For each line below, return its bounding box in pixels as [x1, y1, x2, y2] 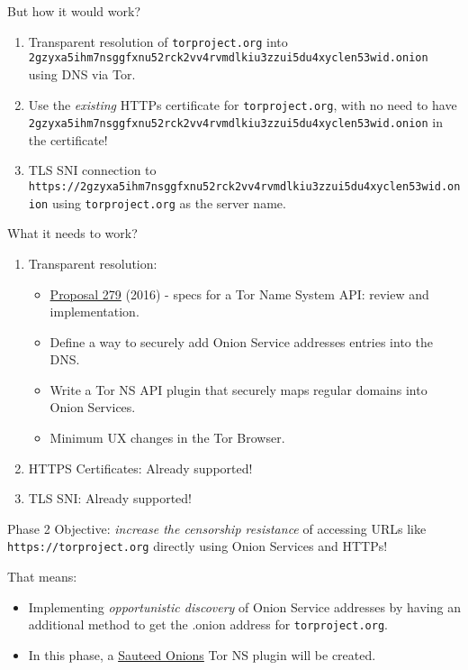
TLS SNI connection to [28, 161, 157, 179]
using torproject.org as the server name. [51, 193, 286, 212]
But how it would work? [7, 2, 141, 20]
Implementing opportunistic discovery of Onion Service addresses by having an [28, 597, 461, 616]
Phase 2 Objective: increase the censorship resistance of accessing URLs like [7, 519, 427, 537]
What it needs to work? [7, 224, 138, 243]
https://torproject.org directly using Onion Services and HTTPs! [7, 537, 388, 555]
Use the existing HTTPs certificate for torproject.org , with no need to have [28, 95, 457, 114]
